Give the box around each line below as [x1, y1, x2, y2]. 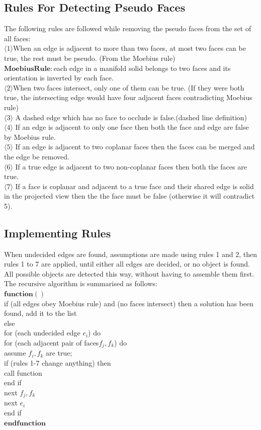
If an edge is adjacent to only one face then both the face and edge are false [15, 122, 249, 132]
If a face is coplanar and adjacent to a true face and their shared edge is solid [15, 181, 254, 191]
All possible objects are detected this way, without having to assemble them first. [4, 268, 254, 279]
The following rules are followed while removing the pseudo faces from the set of [4, 23, 251, 34]
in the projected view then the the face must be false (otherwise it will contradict [4, 191, 255, 201]
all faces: [4, 33, 31, 43]
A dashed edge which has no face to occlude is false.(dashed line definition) [15, 112, 247, 122]
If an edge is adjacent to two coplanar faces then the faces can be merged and [15, 141, 255, 152]
